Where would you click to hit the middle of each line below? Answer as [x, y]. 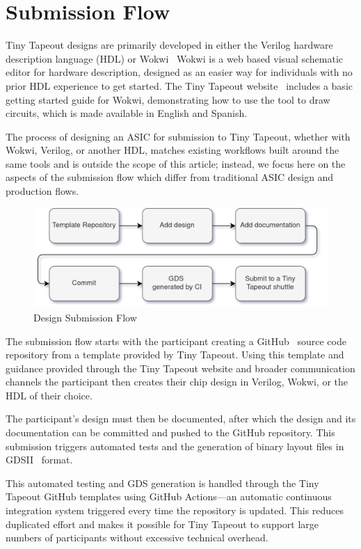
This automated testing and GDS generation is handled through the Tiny [162, 483]
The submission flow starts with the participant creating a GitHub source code [176, 341]
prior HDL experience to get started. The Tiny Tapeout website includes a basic [179, 85]
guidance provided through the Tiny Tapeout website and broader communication [180, 368]
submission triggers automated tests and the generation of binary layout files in [175, 446]
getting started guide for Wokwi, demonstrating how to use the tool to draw [168, 99]
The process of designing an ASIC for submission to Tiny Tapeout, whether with [178, 136]
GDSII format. [39, 460]
